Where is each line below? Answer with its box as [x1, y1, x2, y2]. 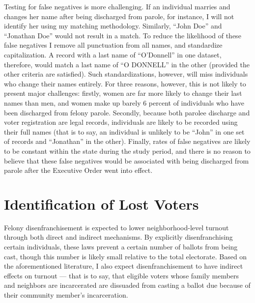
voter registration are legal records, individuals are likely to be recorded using [4, 117, 238, 127]
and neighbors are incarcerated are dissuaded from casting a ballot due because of [4, 280, 251, 290]
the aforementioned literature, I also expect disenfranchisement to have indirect [4, 261, 243, 271]
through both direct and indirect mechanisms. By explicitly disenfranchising [4, 232, 233, 242]
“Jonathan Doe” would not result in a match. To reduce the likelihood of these [4, 30, 241, 40]
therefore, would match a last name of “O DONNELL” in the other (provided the [4, 59, 250, 69]
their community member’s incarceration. [4, 289, 128, 300]
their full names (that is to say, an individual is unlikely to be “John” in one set [4, 126, 245, 137]
